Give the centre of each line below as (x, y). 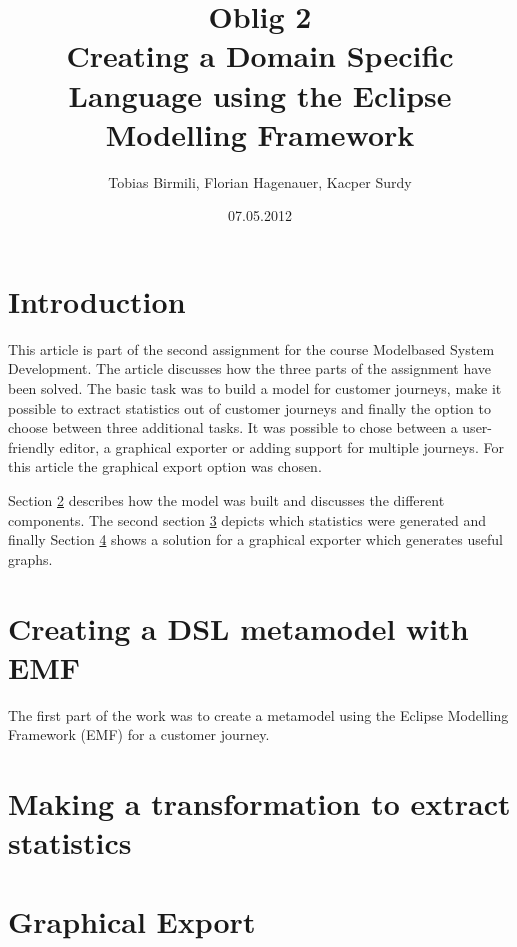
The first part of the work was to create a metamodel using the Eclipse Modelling (258, 714)
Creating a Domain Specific (260, 55)
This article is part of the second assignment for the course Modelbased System (251, 348)
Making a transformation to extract (259, 803)
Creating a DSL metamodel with (238, 627)
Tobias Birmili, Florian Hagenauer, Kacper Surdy (260, 181)
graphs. (30, 558)
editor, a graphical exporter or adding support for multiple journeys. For (281, 446)
